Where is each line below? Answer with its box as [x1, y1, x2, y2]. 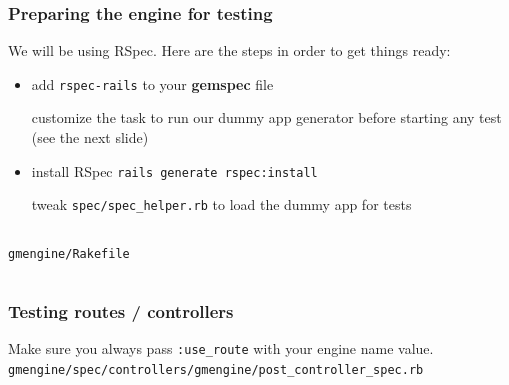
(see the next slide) [31, 127, 149, 148]
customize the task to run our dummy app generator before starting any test [31, 107, 502, 128]
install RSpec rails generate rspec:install [31, 160, 318, 181]
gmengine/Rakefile [8, 246, 130, 261]
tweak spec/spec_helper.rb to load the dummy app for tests [31, 194, 412, 215]
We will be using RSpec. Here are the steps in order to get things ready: [8, 40, 451, 61]
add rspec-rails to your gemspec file [31, 73, 274, 94]
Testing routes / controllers [8, 298, 234, 323]
